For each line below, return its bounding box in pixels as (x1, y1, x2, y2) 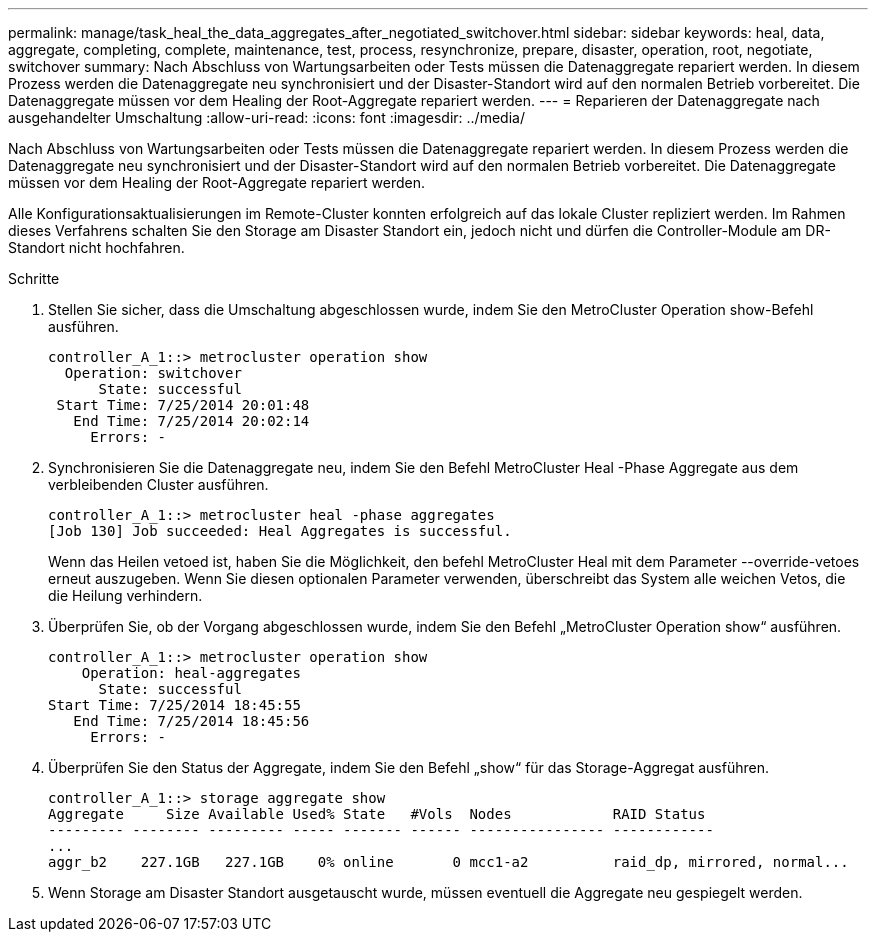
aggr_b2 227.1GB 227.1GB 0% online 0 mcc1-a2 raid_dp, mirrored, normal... (48, 854, 849, 870)
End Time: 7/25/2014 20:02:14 (73, 413, 310, 429)
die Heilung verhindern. (48, 587, 203, 604)
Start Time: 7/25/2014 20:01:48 (56, 397, 310, 413)
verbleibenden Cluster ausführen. (48, 476, 269, 493)
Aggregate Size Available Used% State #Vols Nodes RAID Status (48, 806, 706, 822)
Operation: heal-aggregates (81, 665, 301, 681)
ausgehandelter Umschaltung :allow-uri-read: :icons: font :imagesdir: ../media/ (8, 109, 525, 126)
